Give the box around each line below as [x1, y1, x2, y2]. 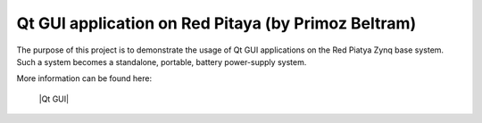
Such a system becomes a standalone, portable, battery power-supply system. [16, 56, 307, 67]
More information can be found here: [16, 73, 152, 84]
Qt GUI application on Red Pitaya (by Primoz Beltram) [16, 13, 417, 33]
